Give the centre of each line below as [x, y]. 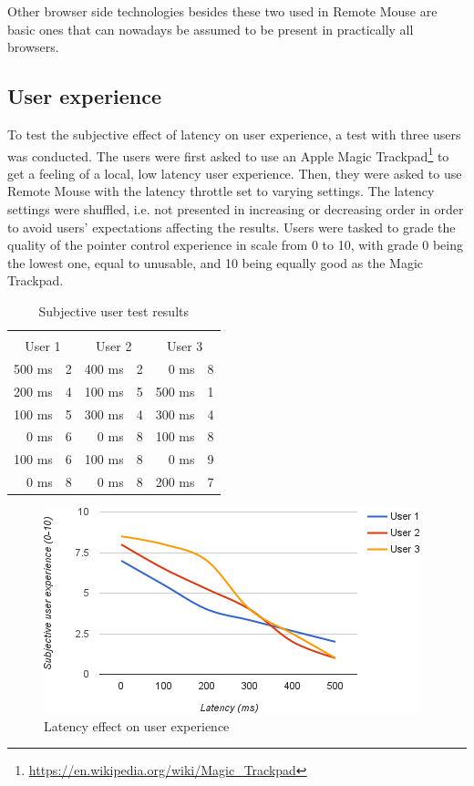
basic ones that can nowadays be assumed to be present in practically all [211, 29]
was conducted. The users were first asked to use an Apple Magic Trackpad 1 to [228, 154]
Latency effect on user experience [137, 725]
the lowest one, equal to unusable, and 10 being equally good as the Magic [216, 262]
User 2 [114, 346]
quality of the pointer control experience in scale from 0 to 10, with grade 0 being [235, 245]
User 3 [185, 346]
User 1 [43, 346]
